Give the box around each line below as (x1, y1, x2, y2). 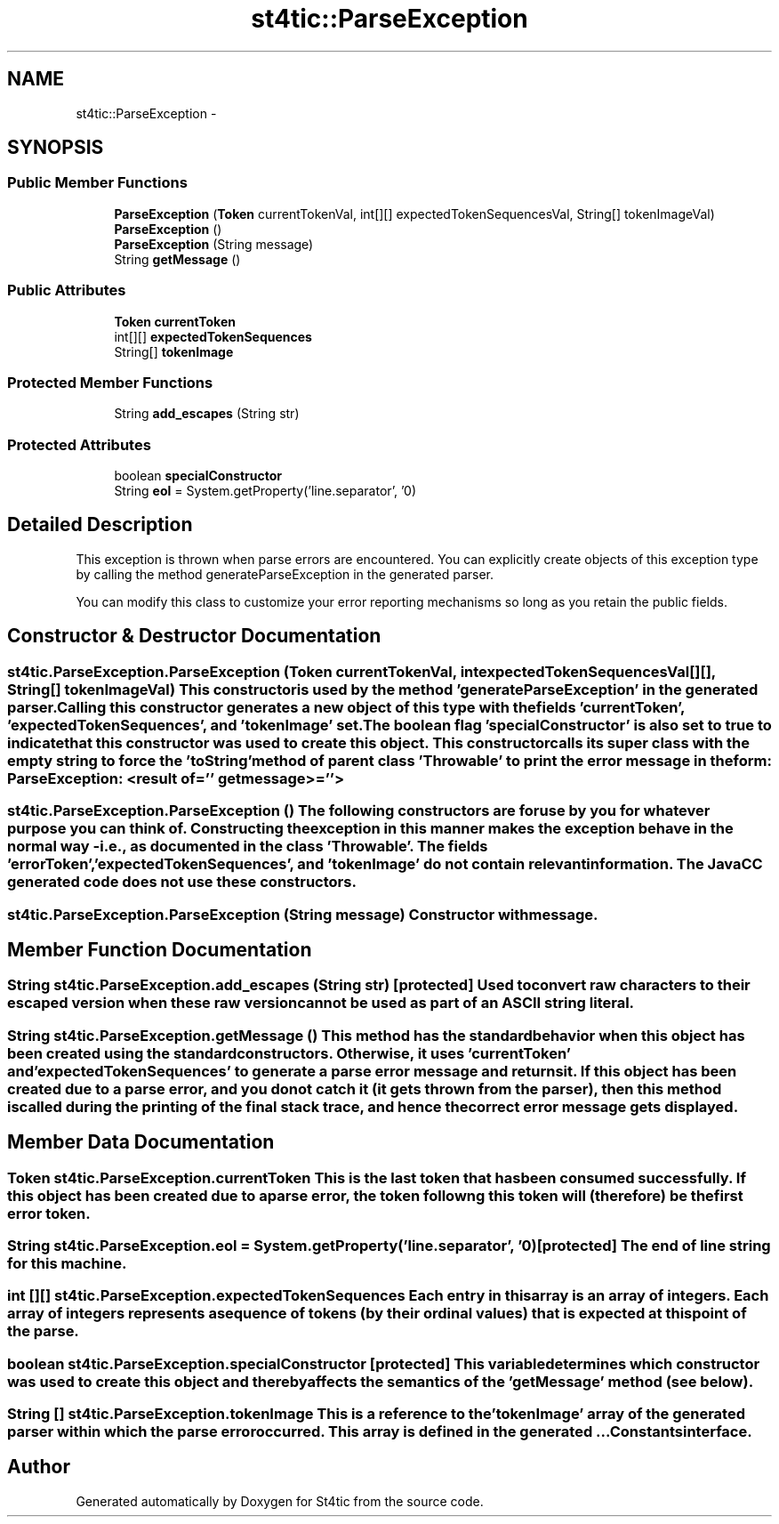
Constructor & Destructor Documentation (7, 625, 381, 648)
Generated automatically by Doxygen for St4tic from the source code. (76, 1493, 484, 1509)
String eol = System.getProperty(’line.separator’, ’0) (114, 483, 416, 499)
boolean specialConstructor (114, 468, 283, 484)
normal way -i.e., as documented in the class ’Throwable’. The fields (7, 837, 488, 856)
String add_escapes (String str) (114, 406, 300, 422)
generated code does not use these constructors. (7, 873, 357, 891)
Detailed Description (7, 513, 193, 536)
